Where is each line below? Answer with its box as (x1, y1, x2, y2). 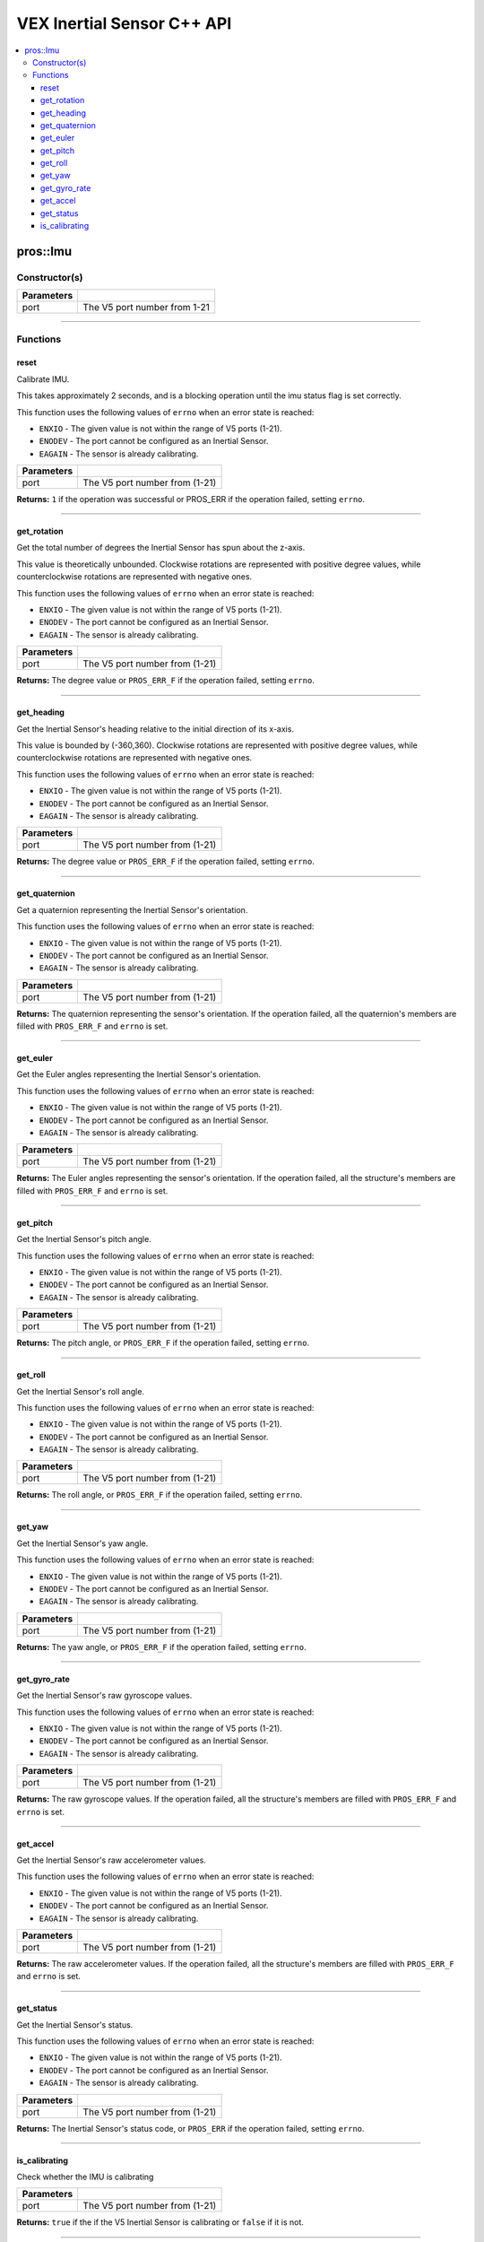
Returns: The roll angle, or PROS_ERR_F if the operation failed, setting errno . (16, 1490, 303, 1500)
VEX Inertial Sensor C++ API (16, 13, 232, 33)
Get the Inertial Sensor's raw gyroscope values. (16, 1690, 193, 1701)
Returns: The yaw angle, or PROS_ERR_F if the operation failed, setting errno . (16, 1641, 307, 1652)
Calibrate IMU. (16, 373, 70, 385)
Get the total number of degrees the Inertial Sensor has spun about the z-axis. (16, 543, 306, 553)
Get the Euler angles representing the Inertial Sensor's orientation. (16, 1069, 262, 1080)
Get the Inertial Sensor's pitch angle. (16, 1234, 151, 1245)
